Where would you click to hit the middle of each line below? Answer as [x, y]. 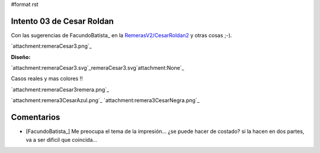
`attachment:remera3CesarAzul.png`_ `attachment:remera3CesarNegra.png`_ [105, 100]
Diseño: [21, 57]
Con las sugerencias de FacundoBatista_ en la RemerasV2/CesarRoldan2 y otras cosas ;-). [121, 35]
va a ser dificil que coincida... [62, 139]
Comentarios [36, 117]
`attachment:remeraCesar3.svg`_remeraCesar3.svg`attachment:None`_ [97, 68]
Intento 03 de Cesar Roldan [62, 21]
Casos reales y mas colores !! [47, 79]
